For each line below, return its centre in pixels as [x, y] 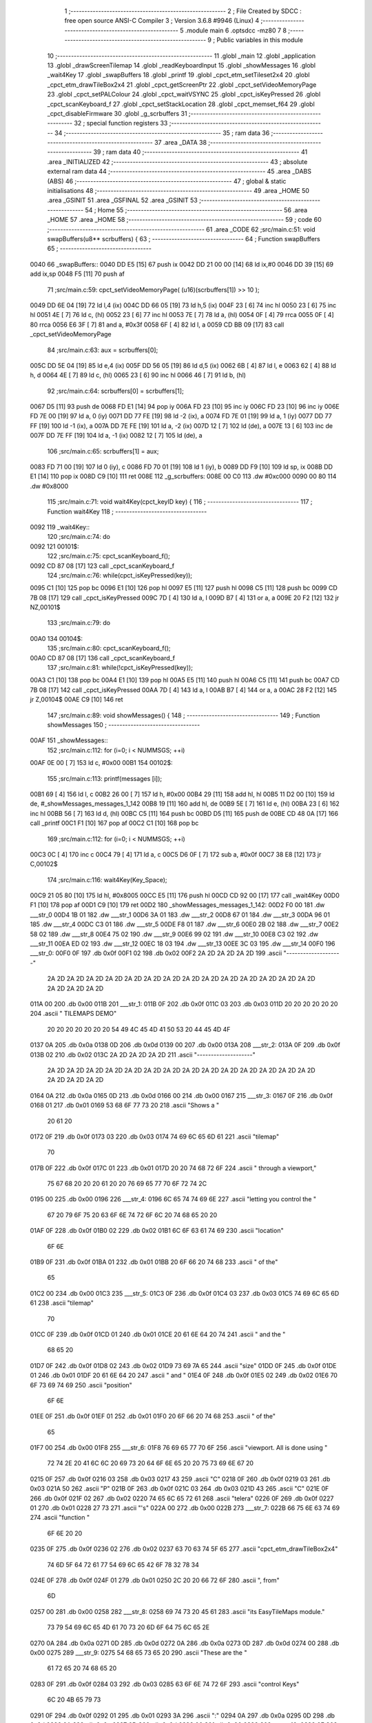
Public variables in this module [260, 40]
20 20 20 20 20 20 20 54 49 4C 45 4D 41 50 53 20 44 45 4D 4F [139, 1029]
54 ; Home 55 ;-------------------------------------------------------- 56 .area [196, 210]
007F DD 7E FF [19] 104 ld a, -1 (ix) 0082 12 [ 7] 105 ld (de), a [116, 436]
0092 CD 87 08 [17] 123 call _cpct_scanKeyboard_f [102, 566]
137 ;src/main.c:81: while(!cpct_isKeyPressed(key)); [120, 668]
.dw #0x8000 [49, 486]
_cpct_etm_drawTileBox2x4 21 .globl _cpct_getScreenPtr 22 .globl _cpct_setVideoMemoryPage [182, 84]
